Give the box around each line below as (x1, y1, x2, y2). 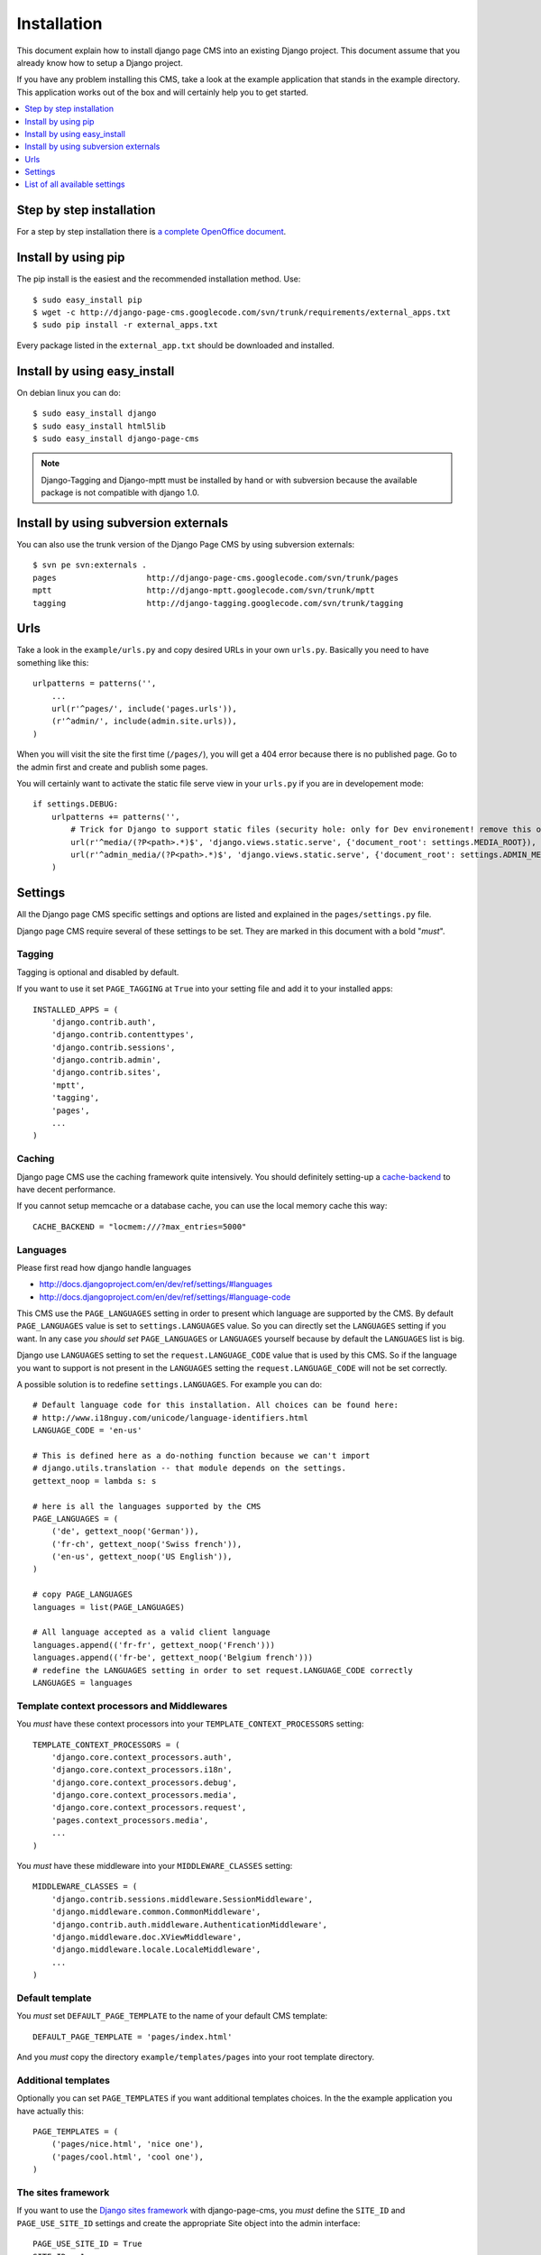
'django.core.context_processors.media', (50, 1790, 238, 1800)
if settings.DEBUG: (32, 799, 119, 809)
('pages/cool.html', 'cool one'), (50, 2151, 205, 2162)
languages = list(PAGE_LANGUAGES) (32, 1602, 185, 1612)
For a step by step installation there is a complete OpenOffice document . (16, 226, 287, 237)
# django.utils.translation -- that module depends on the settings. (32, 1463, 347, 1474)
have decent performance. (16, 1183, 116, 1194)
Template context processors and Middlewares (16, 1699, 228, 1712)
